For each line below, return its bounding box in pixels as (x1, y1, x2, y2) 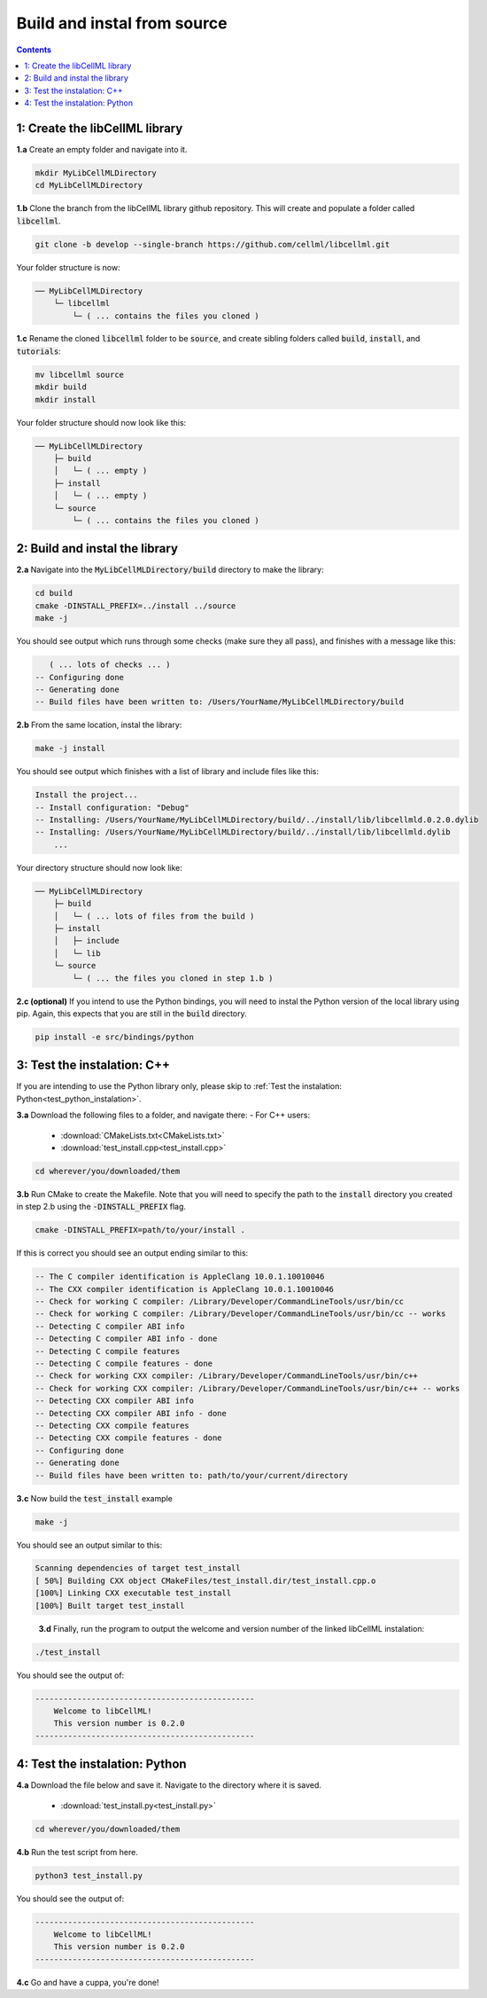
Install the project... (35, 790, 139, 800)
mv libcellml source (35, 369, 124, 380)
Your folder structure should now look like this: (16, 417, 187, 427)
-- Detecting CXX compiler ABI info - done (35, 1408, 228, 1418)
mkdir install (35, 395, 97, 404)
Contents (16, 44, 52, 55)
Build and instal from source (16, 13, 228, 33)
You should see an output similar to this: (16, 1540, 163, 1550)
